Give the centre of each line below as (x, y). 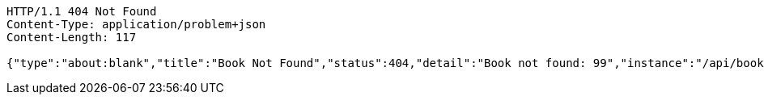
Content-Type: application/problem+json (136, 24)
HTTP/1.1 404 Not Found (82, 11)
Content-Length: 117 (72, 37)
